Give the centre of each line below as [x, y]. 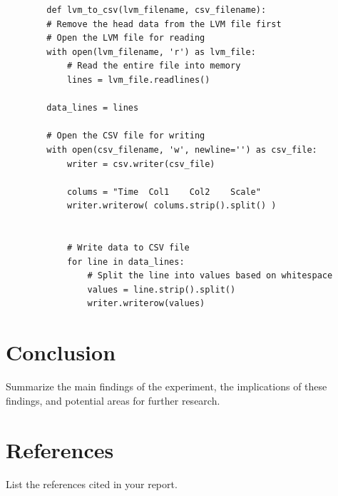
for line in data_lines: [126, 262]
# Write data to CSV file [128, 248]
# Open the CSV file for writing [126, 136]
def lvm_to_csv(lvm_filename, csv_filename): [157, 10]
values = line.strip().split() [162, 289]
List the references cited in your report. [92, 484]
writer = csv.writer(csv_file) [141, 164]
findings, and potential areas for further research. [113, 400]
